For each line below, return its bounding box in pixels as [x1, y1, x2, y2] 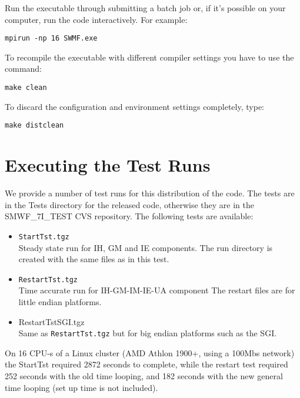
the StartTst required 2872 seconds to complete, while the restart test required [5, 358, 288, 370]
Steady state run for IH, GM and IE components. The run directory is [18, 241, 273, 253]
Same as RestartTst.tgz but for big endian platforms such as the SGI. [18, 327, 277, 339]
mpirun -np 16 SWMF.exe [5, 34, 98, 43]
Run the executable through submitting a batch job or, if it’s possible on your [5, 2, 286, 14]
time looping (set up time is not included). [5, 381, 158, 393]
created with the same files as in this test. [18, 253, 169, 265]
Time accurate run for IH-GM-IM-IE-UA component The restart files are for [18, 284, 295, 296]
